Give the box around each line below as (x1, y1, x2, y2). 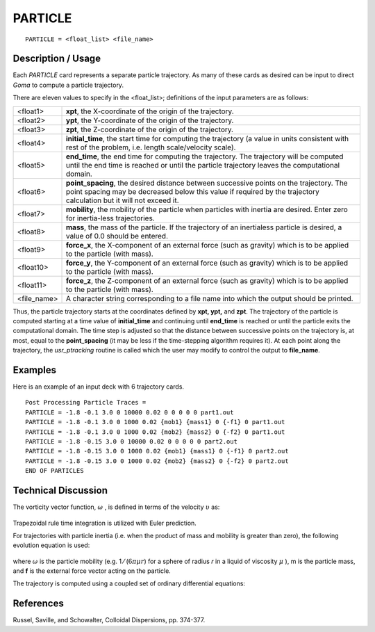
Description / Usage (12, 53, 101, 65)
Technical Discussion (12, 485, 108, 496)
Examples (12, 364, 57, 375)
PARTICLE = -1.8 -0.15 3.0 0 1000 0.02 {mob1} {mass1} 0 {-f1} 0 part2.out (25, 447, 289, 455)
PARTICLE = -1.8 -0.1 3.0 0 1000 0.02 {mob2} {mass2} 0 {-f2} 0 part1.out (25, 428, 285, 436)
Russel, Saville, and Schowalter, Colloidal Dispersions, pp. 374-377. (12, 616, 206, 624)
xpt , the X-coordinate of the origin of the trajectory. (66, 106, 234, 116)
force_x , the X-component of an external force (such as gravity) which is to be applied (66, 240, 349, 250)
